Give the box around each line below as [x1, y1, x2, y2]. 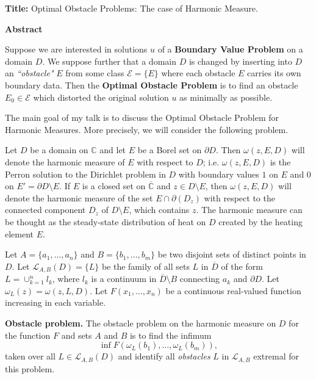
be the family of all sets [101, 259, 190, 272]
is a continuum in [91, 272, 157, 285]
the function [5, 328, 51, 341]
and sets [61, 328, 92, 341]
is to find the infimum [129, 328, 212, 341]
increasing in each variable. [5, 296, 106, 309]
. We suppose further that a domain [42, 54, 176, 67]
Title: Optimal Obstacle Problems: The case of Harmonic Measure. [5, 2, 258, 14]
